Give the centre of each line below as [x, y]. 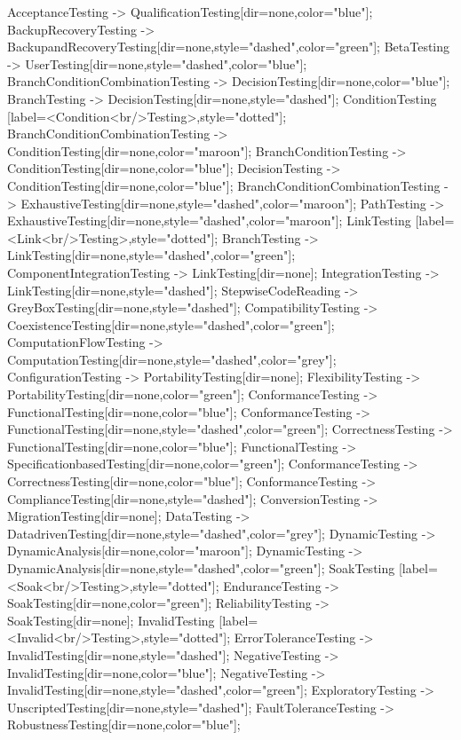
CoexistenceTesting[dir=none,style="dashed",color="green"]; [171, 324]
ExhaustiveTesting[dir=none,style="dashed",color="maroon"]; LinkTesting [209, 220]
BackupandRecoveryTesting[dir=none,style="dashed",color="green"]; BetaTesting [229, 47]
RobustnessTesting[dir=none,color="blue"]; [124, 724]
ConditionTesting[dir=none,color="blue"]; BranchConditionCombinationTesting [224, 185]
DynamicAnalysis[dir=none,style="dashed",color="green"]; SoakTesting [201, 568]
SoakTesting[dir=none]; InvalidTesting [111, 620]
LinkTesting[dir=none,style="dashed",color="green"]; [151, 255]
